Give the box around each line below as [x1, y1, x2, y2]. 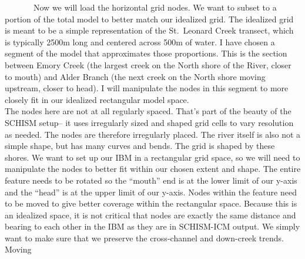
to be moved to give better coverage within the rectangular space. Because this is [5, 197, 297, 210]
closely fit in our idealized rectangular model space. [5, 93, 189, 105]
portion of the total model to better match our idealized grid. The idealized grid [5, 12, 294, 25]
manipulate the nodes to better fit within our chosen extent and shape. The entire [5, 162, 301, 175]
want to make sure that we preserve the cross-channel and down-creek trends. [5, 231, 284, 244]
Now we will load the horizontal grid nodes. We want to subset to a [33, 1, 277, 13]
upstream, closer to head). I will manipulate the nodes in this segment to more [5, 82, 289, 94]
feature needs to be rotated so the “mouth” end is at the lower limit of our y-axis [5, 174, 297, 186]
